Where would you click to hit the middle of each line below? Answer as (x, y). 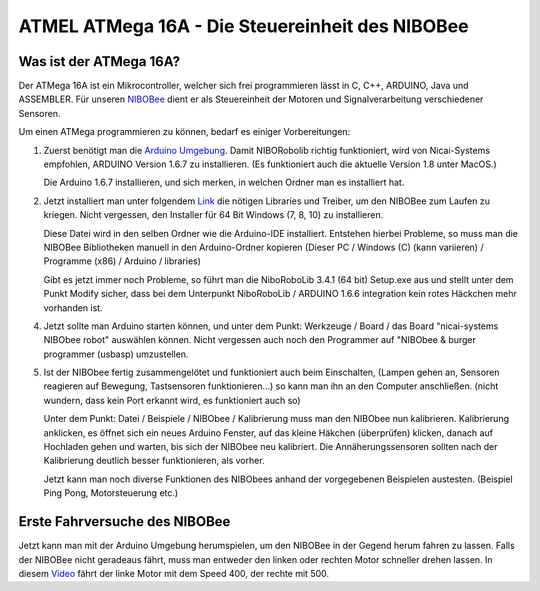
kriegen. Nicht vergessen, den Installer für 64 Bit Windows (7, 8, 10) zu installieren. (213, 215)
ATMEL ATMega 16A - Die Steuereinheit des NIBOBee (243, 26)
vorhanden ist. (73, 307)
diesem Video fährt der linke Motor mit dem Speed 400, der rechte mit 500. (174, 573)
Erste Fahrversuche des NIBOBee (124, 521)
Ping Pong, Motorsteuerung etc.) (111, 493)
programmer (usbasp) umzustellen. (116, 354)
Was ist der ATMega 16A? (99, 61)
